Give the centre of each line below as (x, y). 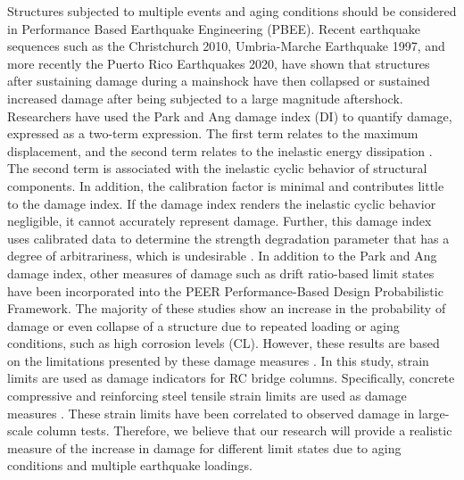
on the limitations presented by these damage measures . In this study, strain (218, 360)
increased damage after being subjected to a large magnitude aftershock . (205, 98)
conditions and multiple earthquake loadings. (130, 465)
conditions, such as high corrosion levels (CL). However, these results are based (224, 343)
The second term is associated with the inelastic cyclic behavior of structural (217, 168)
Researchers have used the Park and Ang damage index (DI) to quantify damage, (230, 116)
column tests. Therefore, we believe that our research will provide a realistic (244, 430)
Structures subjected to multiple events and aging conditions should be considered (232, 11)
